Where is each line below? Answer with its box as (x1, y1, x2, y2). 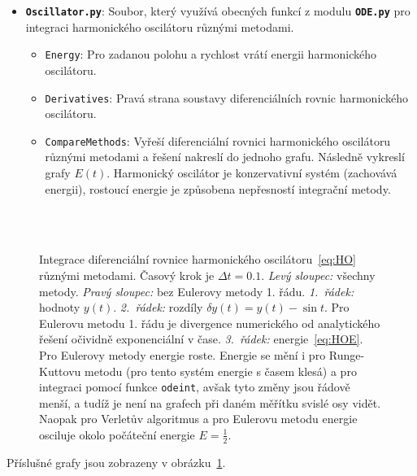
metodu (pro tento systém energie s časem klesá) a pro (85, 362, 357, 379)
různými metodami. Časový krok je (39, 266, 215, 283)
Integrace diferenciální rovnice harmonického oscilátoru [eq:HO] (39, 251, 356, 268)
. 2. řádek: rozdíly (113, 299, 203, 316)
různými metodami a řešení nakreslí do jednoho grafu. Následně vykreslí (45, 148, 405, 165)
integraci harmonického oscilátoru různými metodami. (25, 18, 294, 35)
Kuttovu (39, 362, 81, 379)
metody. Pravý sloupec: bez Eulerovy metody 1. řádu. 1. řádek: (39, 282, 354, 299)
